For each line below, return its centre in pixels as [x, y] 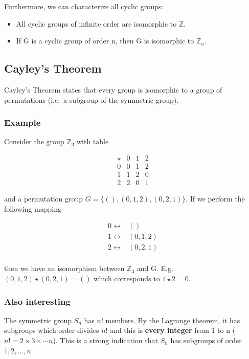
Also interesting [37, 301]
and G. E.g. [155, 268]
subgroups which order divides [52, 330]
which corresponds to [127, 278]
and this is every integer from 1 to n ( [173, 330]
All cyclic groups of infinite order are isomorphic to [96, 23]
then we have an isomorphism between [64, 268]
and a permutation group [44, 199]
